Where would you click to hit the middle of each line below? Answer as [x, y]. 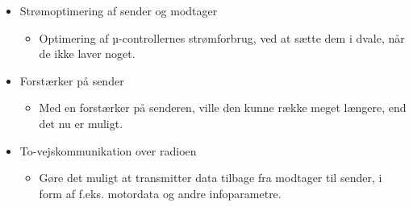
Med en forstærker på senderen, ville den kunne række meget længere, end [223, 108]
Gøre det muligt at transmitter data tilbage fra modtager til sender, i [211, 178]
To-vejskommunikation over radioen [108, 150]
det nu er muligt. [81, 123]
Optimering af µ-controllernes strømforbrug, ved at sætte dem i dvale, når [222, 37]
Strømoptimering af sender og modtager [119, 10]
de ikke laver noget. [87, 54]
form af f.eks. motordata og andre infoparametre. [160, 193]
